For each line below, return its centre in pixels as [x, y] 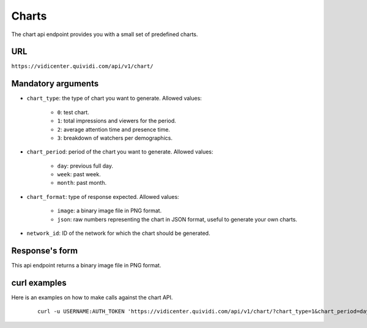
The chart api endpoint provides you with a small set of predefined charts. [105, 34]
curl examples [39, 282]
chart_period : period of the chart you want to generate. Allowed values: [120, 152]
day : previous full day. [85, 166]
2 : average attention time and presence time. [114, 129]
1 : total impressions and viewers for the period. [117, 121]
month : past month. [82, 183]
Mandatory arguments [55, 84]
